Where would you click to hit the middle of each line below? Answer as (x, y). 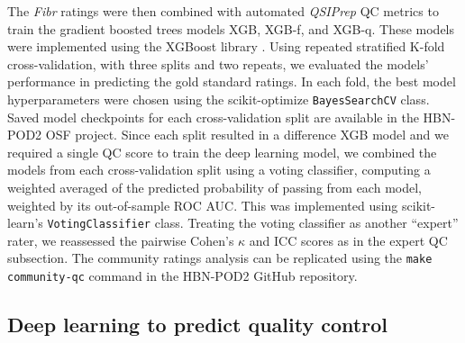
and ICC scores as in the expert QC (348, 240)
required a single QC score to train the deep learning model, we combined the (222, 152)
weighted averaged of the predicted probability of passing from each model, (214, 187)
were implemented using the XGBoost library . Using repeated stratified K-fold (226, 46)
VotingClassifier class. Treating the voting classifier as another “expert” (253, 223)
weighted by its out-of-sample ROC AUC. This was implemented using (203, 205)
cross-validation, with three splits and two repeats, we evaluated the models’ (218, 63)
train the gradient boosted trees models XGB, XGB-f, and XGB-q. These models (231, 28)
